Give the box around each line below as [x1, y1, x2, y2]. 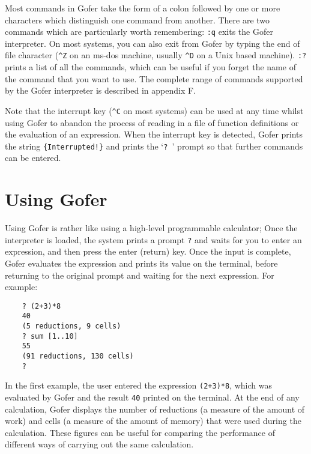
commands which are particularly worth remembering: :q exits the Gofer [5, 25, 273, 38]
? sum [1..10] [22, 331, 78, 340]
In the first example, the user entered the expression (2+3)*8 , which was [5, 379, 272, 392]
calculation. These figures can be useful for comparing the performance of [5, 426, 275, 438]
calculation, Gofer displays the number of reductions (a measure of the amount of [5, 402, 305, 415]
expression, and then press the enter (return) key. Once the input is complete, [5, 245, 291, 258]
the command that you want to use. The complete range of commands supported [5, 72, 303, 85]
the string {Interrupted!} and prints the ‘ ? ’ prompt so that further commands [5, 139, 303, 152]
